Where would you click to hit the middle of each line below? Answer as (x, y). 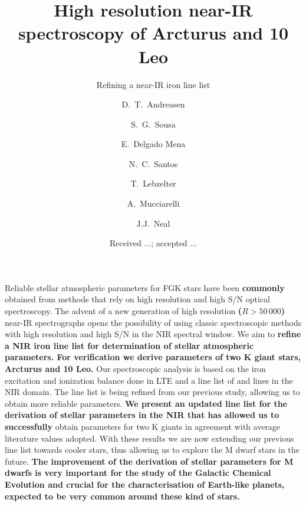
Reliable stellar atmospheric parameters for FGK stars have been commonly (145, 287)
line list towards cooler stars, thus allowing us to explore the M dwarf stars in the (152, 450)
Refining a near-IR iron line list (153, 84)
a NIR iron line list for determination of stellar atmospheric (129, 345)
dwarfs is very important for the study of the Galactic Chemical (138, 473)
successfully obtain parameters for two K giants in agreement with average (143, 426)
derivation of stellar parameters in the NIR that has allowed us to (142, 415)
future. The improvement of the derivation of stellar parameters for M (149, 461)
